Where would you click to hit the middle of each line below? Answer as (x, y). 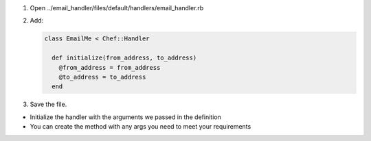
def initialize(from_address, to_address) (124, 58)
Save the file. (48, 104)
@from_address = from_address (110, 67)
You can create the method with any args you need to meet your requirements (140, 127)
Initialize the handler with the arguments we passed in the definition (125, 117)
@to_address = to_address (102, 77)
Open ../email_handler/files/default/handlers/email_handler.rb (117, 8)
